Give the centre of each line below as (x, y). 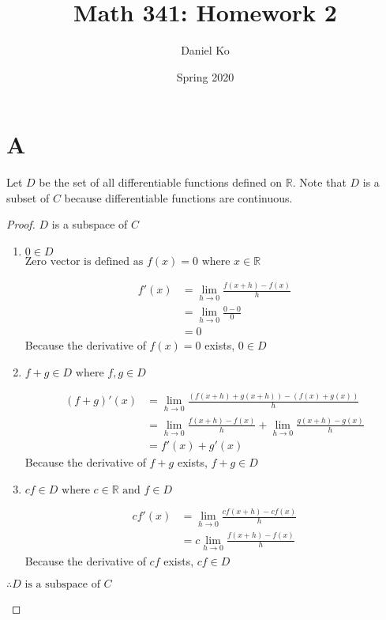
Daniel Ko (205, 50)
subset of (28, 197)
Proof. (21, 224)
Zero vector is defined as (84, 262)
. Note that (319, 182)
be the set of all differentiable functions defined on (161, 182)
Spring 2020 (205, 76)
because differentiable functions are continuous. (178, 197)
